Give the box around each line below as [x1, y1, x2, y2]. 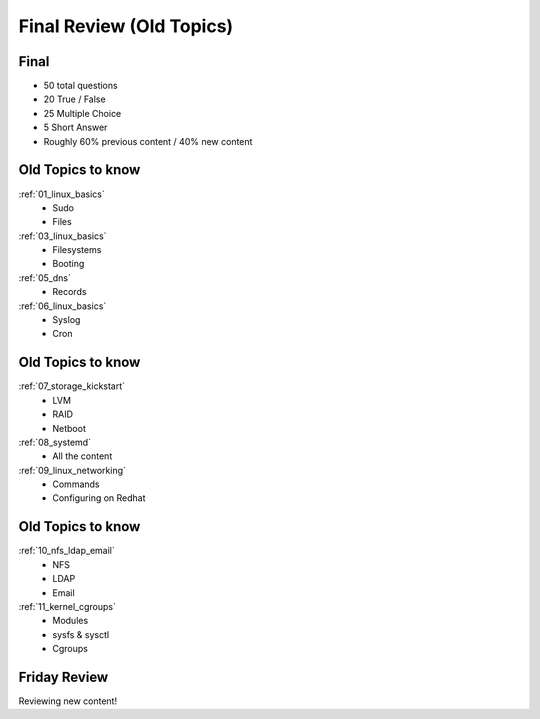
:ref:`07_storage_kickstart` [18, 380, 125, 392]
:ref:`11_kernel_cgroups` [18, 600, 117, 612]
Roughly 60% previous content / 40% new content [43, 135, 253, 147]
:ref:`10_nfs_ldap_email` [18, 545, 115, 557]
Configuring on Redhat [52, 492, 146, 504]
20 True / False [43, 93, 106, 105]
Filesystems [52, 244, 102, 256]
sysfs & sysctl [52, 628, 110, 640]
